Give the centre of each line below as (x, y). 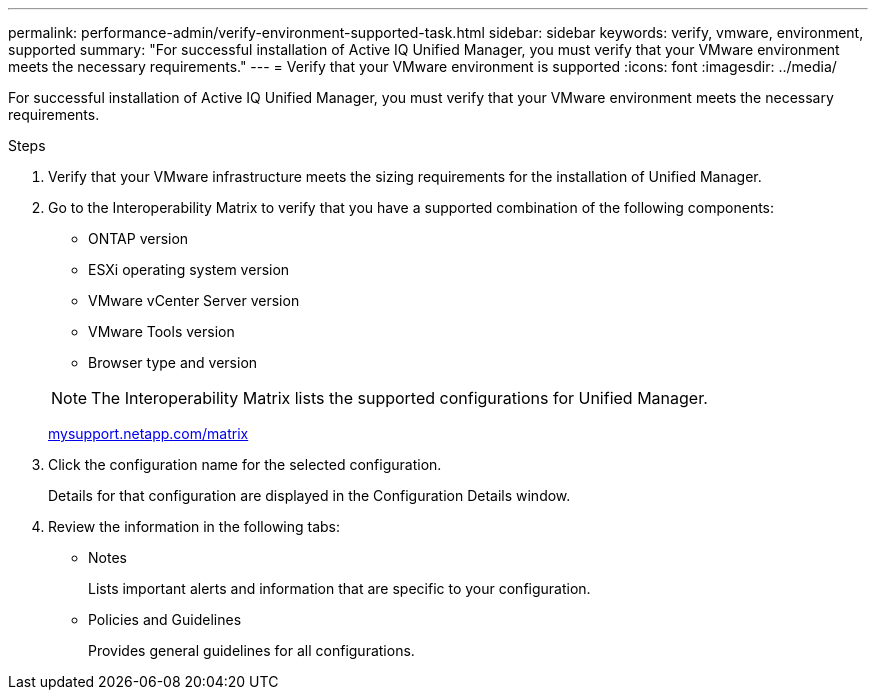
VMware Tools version (161, 331)
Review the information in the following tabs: (194, 526)
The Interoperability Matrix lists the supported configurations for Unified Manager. (399, 398)
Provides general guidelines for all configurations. (251, 650)
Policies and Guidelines (165, 619)
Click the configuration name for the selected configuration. (245, 464)
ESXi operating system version (189, 269)
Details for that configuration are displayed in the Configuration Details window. (309, 495)
